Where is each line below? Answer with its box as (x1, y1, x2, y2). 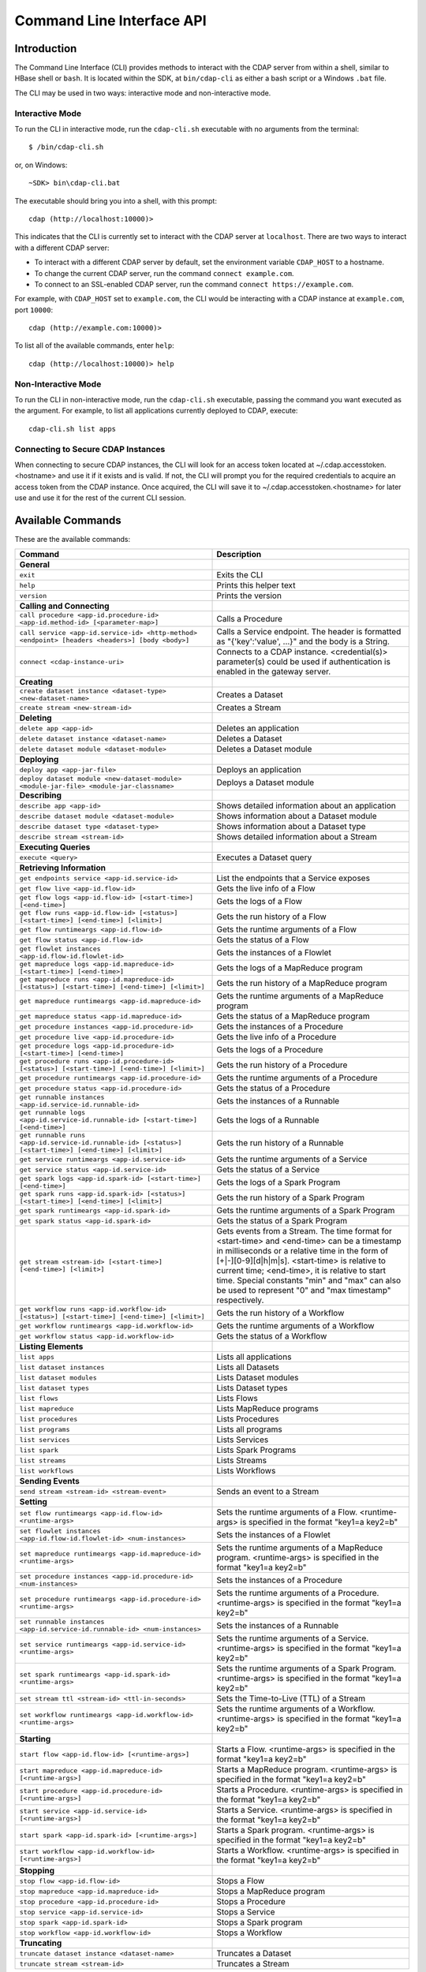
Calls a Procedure (216, 614, 283, 625)
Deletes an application (216, 723, 300, 734)
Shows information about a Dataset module (216, 811, 378, 822)
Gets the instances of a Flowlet (216, 947, 331, 958)
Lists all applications (216, 1351, 292, 1362)
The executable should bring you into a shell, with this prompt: (14, 196, 217, 205)
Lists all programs (216, 1424, 283, 1435)
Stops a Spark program (216, 1917, 303, 1928)
